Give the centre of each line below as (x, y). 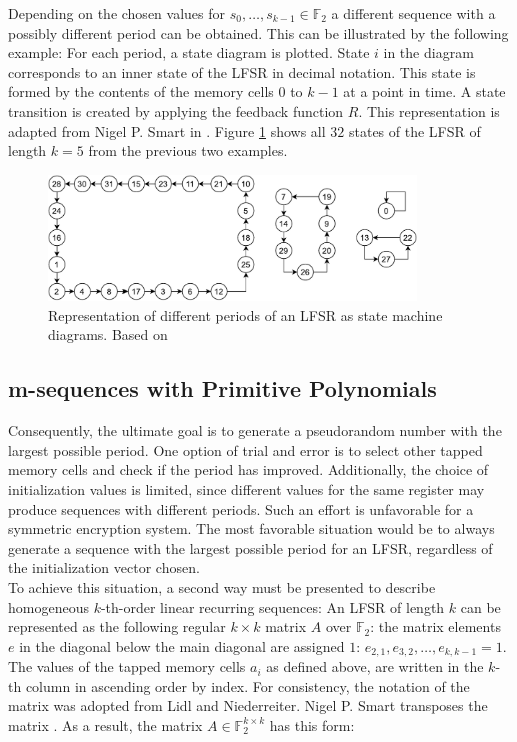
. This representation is (429, 110)
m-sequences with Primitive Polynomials (222, 388)
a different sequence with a (413, 13)
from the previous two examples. (188, 150)
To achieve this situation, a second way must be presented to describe (222, 586)
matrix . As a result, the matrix (105, 724)
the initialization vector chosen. (104, 567)
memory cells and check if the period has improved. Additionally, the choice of (248, 469)
